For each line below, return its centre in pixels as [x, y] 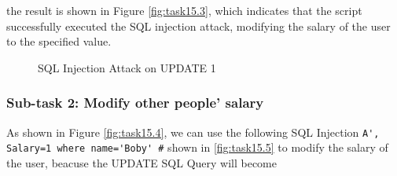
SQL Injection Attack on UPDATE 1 [127, 67]
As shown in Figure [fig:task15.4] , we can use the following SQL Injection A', [193, 132]
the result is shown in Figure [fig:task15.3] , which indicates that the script [184, 10]
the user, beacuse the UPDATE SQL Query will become [142, 162]
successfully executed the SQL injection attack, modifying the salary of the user [198, 26]
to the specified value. [59, 41]
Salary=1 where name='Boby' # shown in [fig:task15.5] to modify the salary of [197, 147]
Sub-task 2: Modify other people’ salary [135, 103]
